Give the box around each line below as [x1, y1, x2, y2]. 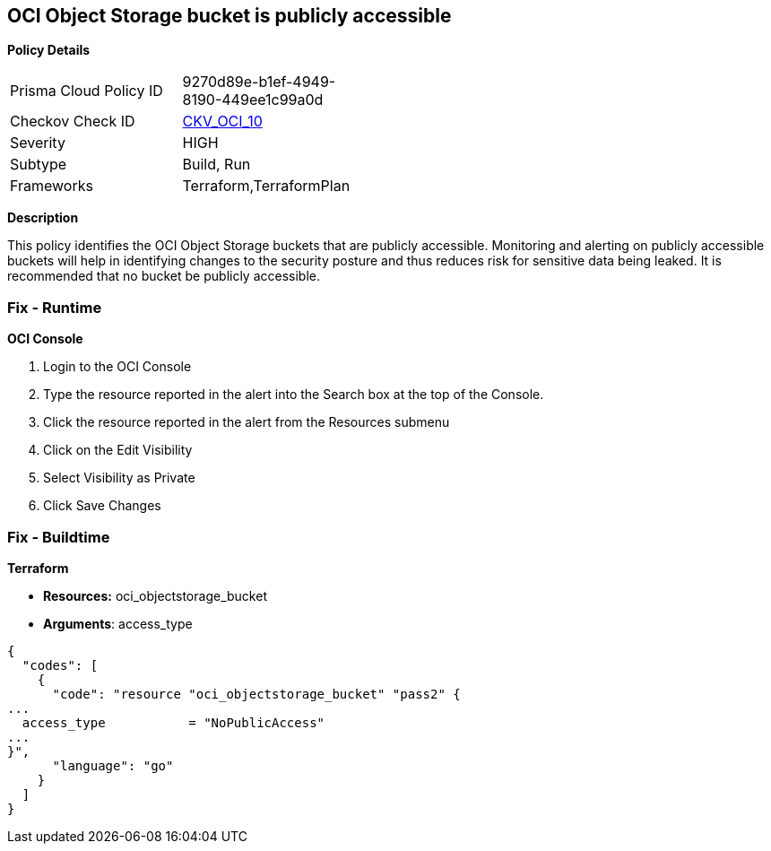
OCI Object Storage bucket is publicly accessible [7, 4, 452, 27]
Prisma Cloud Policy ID [10, 82, 163, 100]
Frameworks [10, 177, 93, 195]
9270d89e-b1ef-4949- [182, 73, 336, 91]
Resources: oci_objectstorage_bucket [43, 587, 267, 604]
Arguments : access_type [43, 615, 193, 631]
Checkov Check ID [10, 112, 135, 131]
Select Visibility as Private [43, 470, 195, 486]
